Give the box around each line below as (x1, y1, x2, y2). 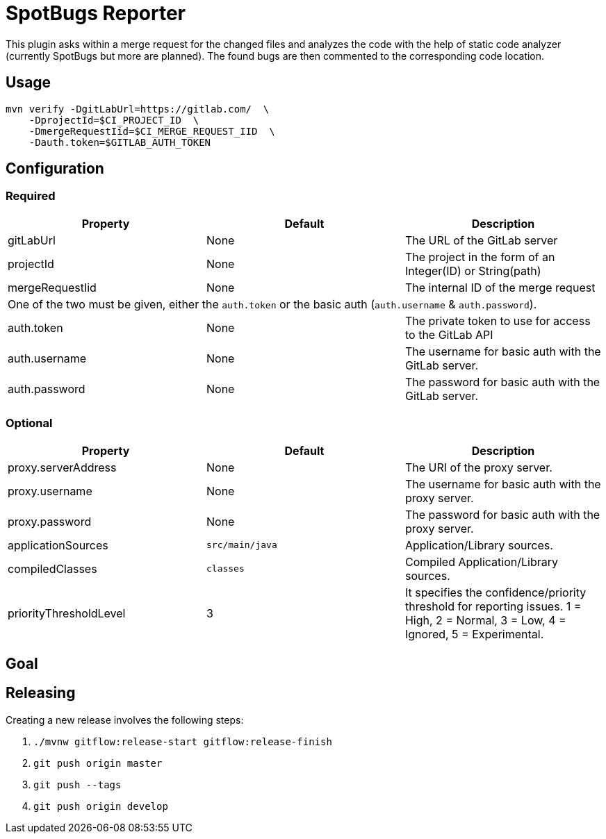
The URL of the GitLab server (404, 233, 558, 247)
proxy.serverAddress (8, 460, 117, 474)
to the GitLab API (404, 327, 493, 342)
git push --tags (33, 779, 122, 790)
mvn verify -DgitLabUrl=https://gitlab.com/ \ (6, 103, 270, 115)
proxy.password (8, 514, 92, 529)
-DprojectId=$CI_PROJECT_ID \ (28, 114, 199, 126)
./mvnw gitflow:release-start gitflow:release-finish (33, 736, 332, 747)
